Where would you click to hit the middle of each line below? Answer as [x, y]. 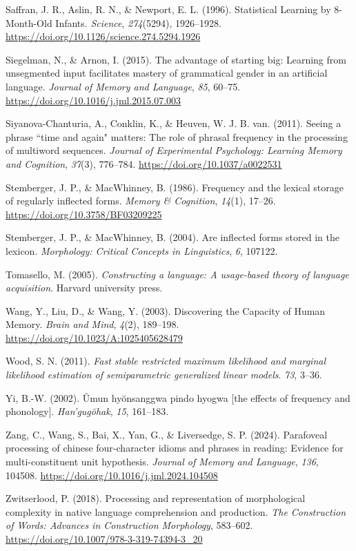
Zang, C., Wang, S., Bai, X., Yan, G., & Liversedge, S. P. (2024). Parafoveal [167, 434]
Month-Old [29, 22]
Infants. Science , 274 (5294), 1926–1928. [138, 22]
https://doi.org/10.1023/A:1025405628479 [94, 337]
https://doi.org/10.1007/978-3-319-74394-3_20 [104, 539]
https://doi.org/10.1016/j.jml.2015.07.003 [93, 100]
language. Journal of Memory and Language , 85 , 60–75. [123, 86]
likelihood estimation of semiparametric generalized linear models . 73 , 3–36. [164, 375]
